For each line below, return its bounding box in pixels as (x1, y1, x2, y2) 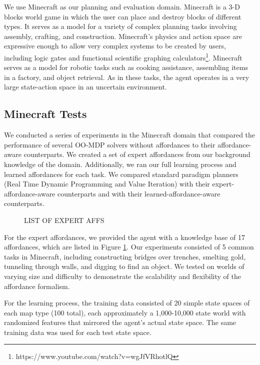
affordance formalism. (4, 280, 70, 291)
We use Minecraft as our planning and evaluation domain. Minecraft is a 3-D (4, 1, 240, 11)
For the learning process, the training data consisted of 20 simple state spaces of (4, 297, 250, 308)
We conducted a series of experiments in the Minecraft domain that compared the (4, 129, 255, 140)
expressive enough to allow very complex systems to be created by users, (4, 40, 226, 51)
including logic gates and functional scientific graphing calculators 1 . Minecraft (4, 50, 242, 62)
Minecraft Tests (4, 106, 87, 121)
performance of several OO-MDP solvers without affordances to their (4, 139, 215, 149)
